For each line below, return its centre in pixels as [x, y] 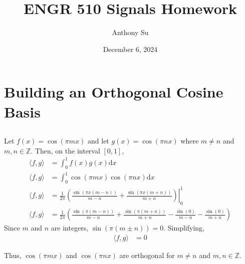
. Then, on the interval [65, 150]
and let [98, 141]
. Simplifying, [184, 228]
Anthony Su [130, 32]
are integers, [70, 228]
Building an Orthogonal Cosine [114, 92]
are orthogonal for [147, 255]
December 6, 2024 [130, 49]
